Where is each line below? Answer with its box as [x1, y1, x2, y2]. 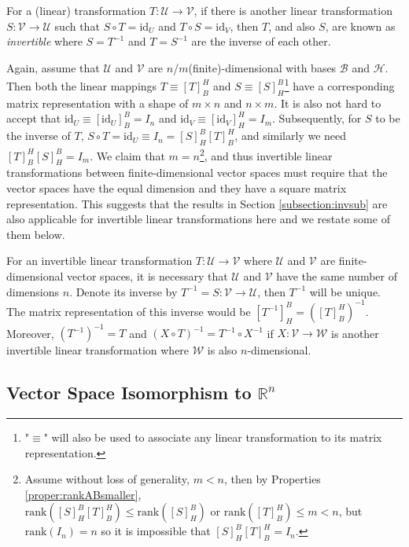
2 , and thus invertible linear [199, 145, 333, 163]
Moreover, [6, 325, 54, 341]
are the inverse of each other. [191, 33, 331, 50]
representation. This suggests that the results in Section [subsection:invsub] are [6, 195, 388, 211]
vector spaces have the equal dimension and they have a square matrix [6, 180, 347, 196]
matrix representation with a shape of [6, 94, 189, 111]
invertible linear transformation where [6, 342, 190, 358]
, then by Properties [224, 471, 321, 487]
